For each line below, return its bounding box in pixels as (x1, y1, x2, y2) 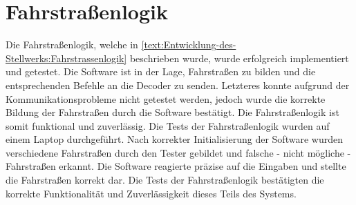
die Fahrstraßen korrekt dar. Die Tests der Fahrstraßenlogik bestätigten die (6, 173, 324, 187)
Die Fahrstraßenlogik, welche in (6, 37, 138, 52)
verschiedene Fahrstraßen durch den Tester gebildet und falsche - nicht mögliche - (6, 145, 351, 159)
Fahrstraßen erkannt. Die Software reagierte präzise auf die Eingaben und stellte (6, 159, 346, 173)
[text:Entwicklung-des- (141, 37, 236, 52)
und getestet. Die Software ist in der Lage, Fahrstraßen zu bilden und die (6, 64, 316, 79)
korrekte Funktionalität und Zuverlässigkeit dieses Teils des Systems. (6, 186, 297, 200)
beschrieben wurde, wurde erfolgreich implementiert (129, 50, 349, 65)
